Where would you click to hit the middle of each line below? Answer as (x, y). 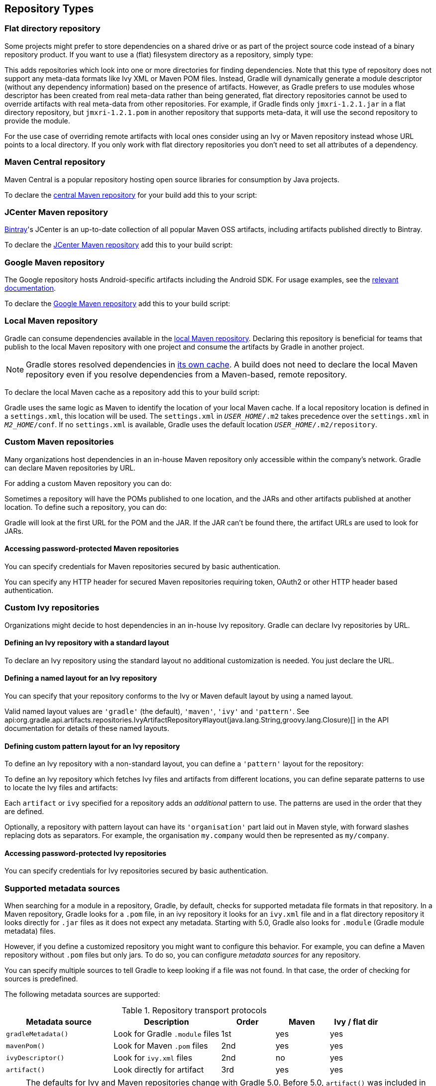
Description (166, 1022)
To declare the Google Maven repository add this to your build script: (117, 304)
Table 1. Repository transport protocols (194, 1011)
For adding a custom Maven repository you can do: (88, 483)
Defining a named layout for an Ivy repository (81, 678)
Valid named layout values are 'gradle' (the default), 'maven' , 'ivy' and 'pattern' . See (157, 711)
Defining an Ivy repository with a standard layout (87, 643)
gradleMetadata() (37, 1034)
